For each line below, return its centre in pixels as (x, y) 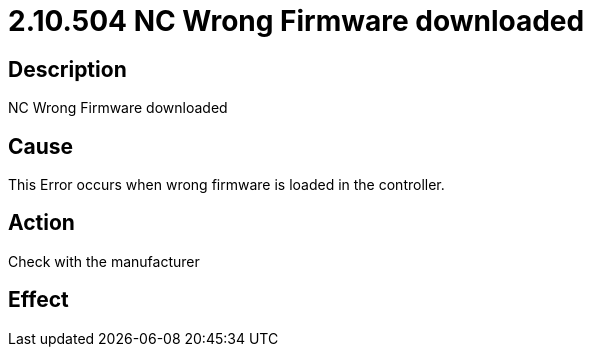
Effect (38, 300)
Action (41, 223)
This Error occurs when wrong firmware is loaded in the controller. (226, 185)
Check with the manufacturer (104, 261)
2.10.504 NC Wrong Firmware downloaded (296, 21)
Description (67, 69)
